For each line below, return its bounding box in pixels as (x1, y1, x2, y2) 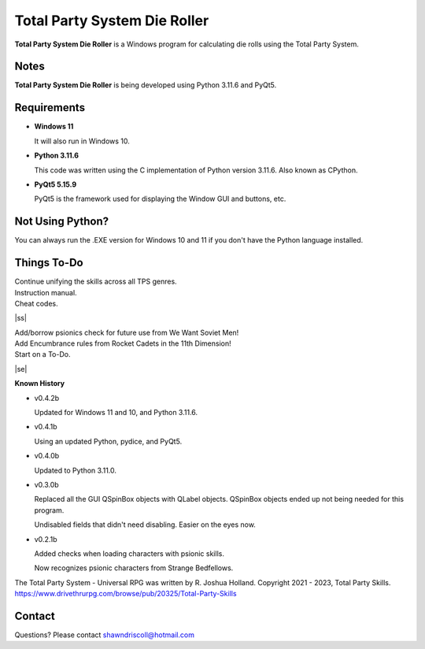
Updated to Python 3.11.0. (34, 465, 117, 475)
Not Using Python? (14, 215, 109, 228)
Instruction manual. (14, 287, 78, 297)
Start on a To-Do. (14, 350, 71, 359)
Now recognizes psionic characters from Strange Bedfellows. (34, 563, 234, 573)
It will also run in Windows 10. (34, 136, 130, 146)
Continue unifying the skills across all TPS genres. (14, 276, 177, 287)
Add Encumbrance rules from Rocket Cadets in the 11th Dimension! (14, 339, 231, 348)
